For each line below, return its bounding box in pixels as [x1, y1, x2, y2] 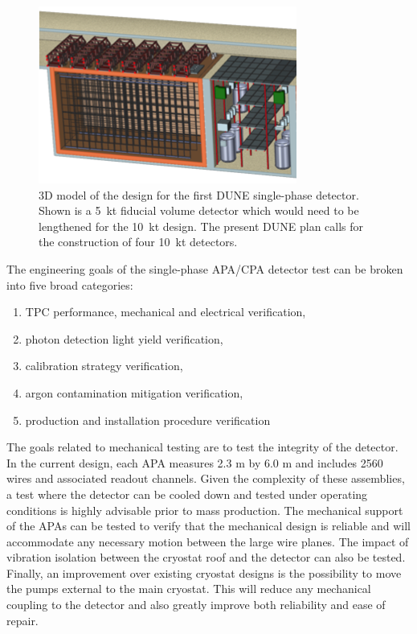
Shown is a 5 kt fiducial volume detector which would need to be [39, 202, 359, 219]
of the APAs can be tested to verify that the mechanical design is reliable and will [6, 517, 411, 534]
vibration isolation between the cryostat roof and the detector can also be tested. [6, 549, 406, 566]
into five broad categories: [6, 276, 133, 293]
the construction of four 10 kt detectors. [39, 233, 238, 250]
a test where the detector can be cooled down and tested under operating [6, 485, 368, 502]
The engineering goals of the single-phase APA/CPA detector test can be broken [6, 260, 403, 277]
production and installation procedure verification [25, 411, 271, 428]
